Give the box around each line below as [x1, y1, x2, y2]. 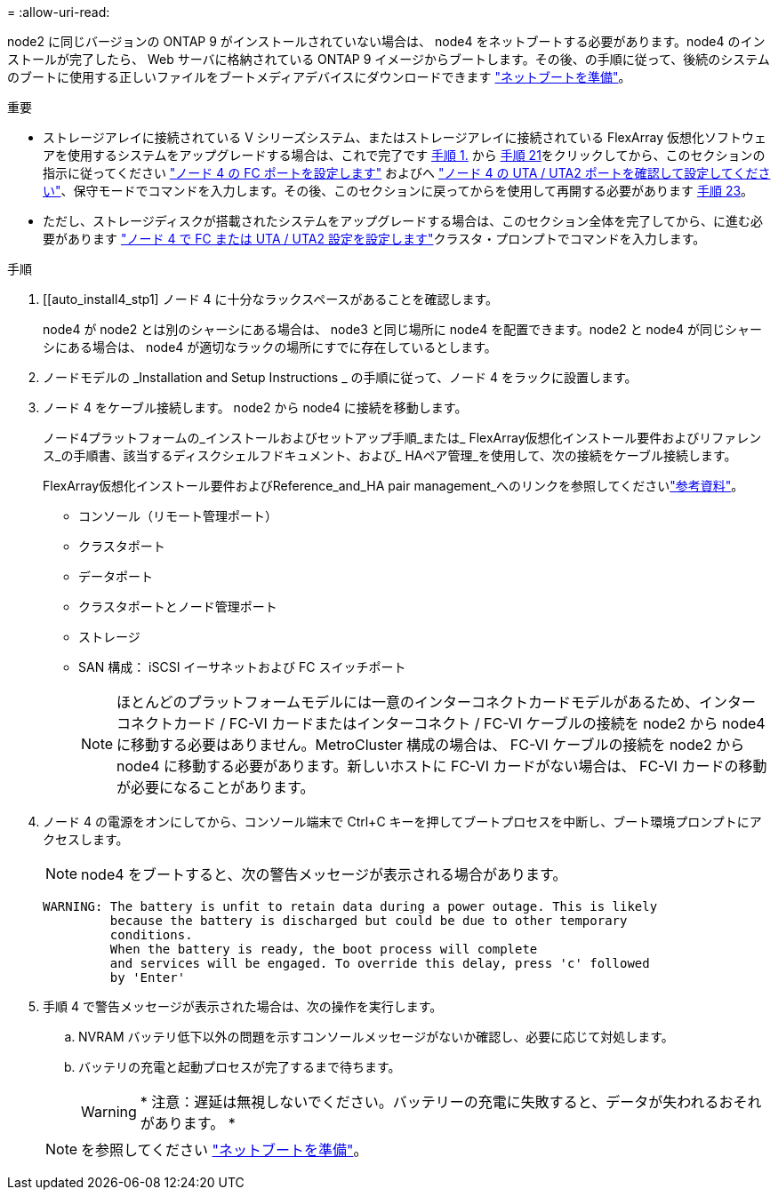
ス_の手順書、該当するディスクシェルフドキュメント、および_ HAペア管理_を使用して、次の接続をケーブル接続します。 [43, 448, 737, 463]
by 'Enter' [109, 970, 186, 985]
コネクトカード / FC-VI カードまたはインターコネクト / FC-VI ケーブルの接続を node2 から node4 [116, 714, 766, 732]
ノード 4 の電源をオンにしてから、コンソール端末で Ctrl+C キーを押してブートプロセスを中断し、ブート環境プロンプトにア [43, 814, 762, 829]
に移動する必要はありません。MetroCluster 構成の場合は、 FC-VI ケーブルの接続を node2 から [116, 736, 745, 754]
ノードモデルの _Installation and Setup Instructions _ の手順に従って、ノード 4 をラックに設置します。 [43, 370, 638, 385]
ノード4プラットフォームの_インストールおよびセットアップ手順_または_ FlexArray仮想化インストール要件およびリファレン [43, 430, 762, 445]
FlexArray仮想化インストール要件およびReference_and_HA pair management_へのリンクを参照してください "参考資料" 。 [43, 478, 744, 493]
